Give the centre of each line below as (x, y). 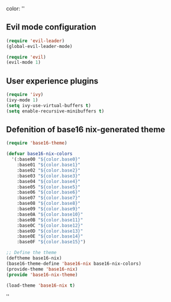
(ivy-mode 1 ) (22, 100)
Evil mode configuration (51, 27)
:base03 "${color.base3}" (49, 176)
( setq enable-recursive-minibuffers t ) (55, 111)
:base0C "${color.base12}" (50, 225)
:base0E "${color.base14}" (50, 236)
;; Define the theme (32, 253)
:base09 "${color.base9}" (49, 209)
